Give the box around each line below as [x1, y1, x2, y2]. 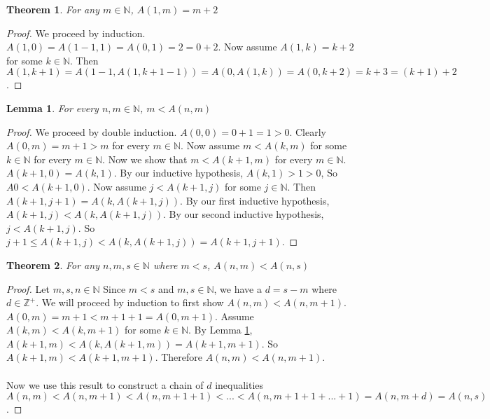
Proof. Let [6, 281, 50, 296]
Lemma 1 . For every [6, 100, 99, 115]
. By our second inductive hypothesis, [162, 207, 324, 221]
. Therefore [155, 350, 202, 364]
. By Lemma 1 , [188, 322, 253, 337]
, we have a [213, 281, 262, 296]
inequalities [215, 377, 264, 392]
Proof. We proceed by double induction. [6, 124, 177, 139]
